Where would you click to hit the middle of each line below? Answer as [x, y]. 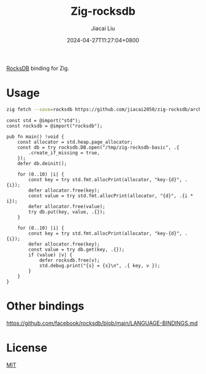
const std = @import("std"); [44, 120]
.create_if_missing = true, [64, 153]
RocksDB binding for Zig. [38, 68]
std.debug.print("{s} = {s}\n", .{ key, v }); [100, 265]
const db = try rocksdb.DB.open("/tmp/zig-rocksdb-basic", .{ [98, 147]
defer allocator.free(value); [67, 206]
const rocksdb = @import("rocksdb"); [55, 126]
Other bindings [45, 306]
